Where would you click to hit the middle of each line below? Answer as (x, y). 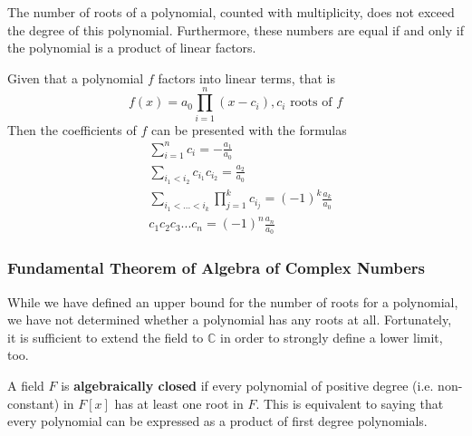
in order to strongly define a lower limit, (332, 337)
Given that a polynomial (76, 78)
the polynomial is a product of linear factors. (132, 48)
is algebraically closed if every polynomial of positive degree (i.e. (247, 385)
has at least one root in (179, 403)
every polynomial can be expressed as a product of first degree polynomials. (217, 421)
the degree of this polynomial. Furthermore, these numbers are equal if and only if (236, 29)
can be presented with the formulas (249, 129)
